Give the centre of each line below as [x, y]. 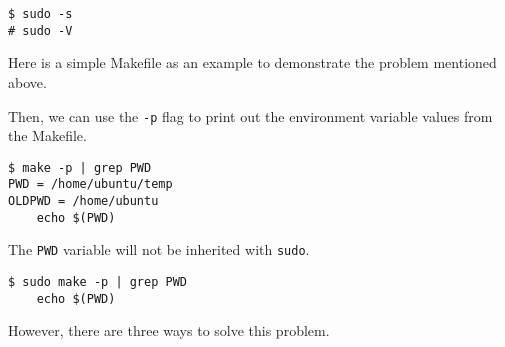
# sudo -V [40, 30]
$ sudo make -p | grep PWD [97, 282]
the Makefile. [47, 135]
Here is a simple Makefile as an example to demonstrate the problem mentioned [252, 62]
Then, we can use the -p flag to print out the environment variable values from [250, 115]
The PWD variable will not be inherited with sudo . [159, 249]
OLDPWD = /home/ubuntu [83, 201]
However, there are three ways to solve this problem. [169, 330]
